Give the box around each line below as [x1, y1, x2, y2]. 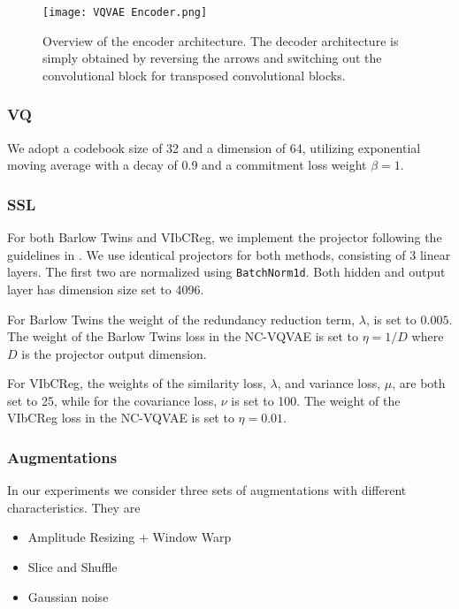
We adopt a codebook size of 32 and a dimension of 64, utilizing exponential [7, 138, 421, 156]
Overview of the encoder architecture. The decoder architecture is [42, 31, 399, 49]
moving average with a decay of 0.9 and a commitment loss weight [7, 156, 367, 174]
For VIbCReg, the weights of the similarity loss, [7, 374, 266, 392]
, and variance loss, [277, 374, 381, 392]
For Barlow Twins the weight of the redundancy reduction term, [7, 309, 356, 328]
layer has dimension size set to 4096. [7, 279, 204, 298]
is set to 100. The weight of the [231, 391, 401, 409]
